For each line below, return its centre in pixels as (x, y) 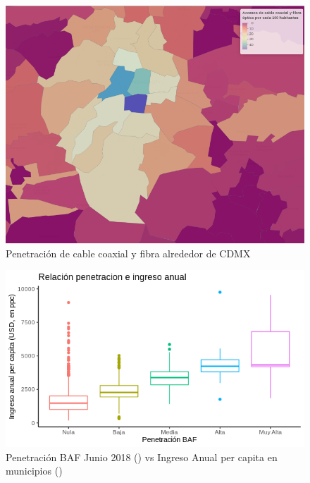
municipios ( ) (34, 471)
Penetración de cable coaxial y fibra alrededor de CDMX (128, 253)
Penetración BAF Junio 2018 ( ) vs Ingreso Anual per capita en (142, 457)
